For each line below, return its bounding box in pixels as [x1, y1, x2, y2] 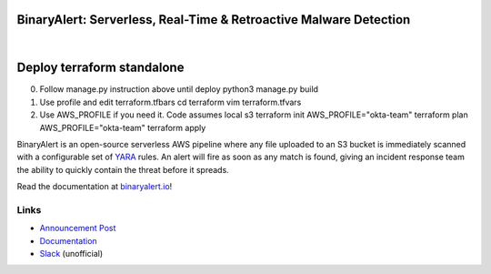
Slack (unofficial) [39, 249, 104, 259]
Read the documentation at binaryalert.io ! [16, 181, 173, 192]
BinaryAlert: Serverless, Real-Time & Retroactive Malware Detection [16, 12, 411, 27]
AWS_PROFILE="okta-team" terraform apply [39, 122, 206, 133]
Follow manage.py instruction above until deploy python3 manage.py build [39, 84, 318, 95]
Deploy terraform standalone [16, 60, 185, 76]
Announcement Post [39, 223, 116, 234]
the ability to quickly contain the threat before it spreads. [16, 164, 229, 175]
